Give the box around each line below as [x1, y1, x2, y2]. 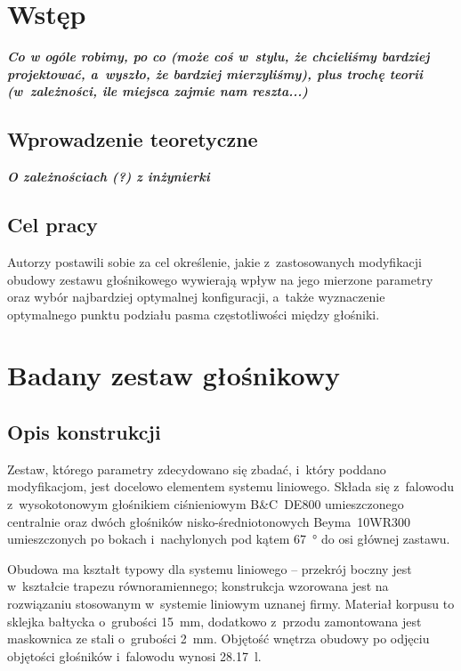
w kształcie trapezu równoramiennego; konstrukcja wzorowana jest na [7, 577, 389, 595]
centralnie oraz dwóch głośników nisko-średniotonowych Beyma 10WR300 [7, 512, 411, 530]
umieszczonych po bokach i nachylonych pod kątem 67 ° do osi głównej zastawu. [7, 530, 450, 548]
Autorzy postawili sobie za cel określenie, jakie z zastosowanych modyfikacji [7, 252, 422, 271]
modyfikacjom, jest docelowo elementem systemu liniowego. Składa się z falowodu [7, 477, 454, 496]
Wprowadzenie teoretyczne [7, 125, 258, 153]
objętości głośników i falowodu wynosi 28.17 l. [7, 646, 262, 665]
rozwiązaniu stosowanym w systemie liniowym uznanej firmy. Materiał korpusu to [7, 594, 455, 613]
